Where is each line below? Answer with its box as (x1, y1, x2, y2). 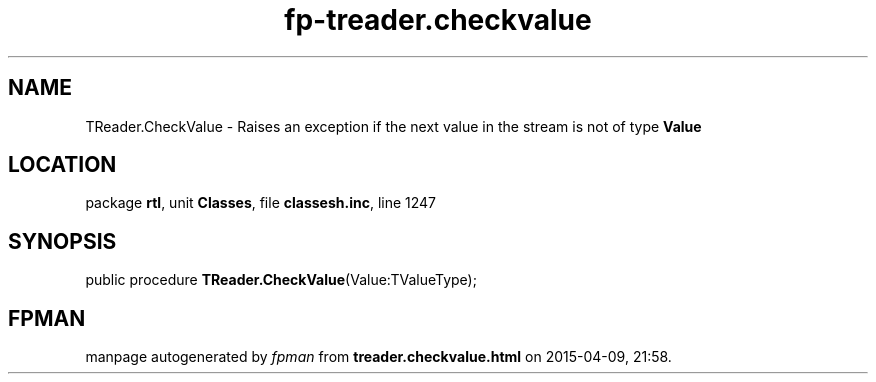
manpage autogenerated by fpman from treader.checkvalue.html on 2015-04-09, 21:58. (85, 348, 672, 366)
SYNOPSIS (8, 228, 117, 254)
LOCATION (8, 152, 117, 178)
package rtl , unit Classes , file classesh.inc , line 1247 (85, 194, 437, 212)
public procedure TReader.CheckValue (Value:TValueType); (85, 271, 477, 289)
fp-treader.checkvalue (284, 3, 592, 37)
